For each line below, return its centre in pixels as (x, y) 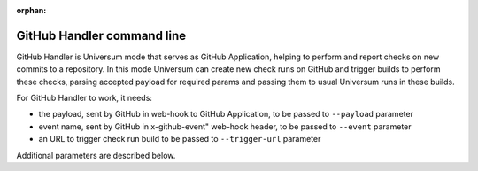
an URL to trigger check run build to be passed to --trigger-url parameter (180, 139)
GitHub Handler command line (101, 35)
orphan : (31, 10)
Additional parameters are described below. (96, 155)
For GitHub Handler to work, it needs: (84, 98)
